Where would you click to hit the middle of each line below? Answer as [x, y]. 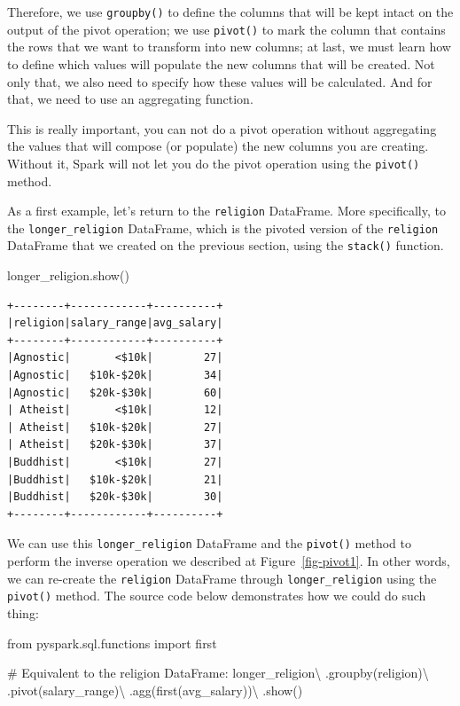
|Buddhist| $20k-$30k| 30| [115, 497]
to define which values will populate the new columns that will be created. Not [221, 63]
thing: [23, 612]
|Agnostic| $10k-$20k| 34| [115, 376]
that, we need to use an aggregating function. [130, 99]
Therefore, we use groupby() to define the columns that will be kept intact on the [230, 12]
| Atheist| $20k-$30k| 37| [115, 445]
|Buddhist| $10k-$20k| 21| [115, 479]
